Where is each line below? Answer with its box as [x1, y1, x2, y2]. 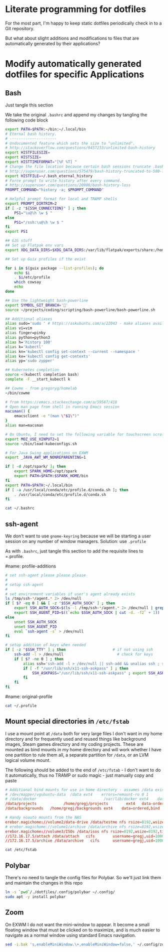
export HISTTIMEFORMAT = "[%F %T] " [5, 160, 77, 165]
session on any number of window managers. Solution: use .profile [5, 538, 146, 544]
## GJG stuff [5, 238, 32, 243]
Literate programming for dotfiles [5, 4, 146, 15]
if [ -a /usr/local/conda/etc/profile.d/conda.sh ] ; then [5, 487, 128, 492]
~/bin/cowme [5, 390, 30, 395]
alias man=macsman [5, 423, 43, 428]
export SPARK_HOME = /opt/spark [14, 469, 77, 474]
